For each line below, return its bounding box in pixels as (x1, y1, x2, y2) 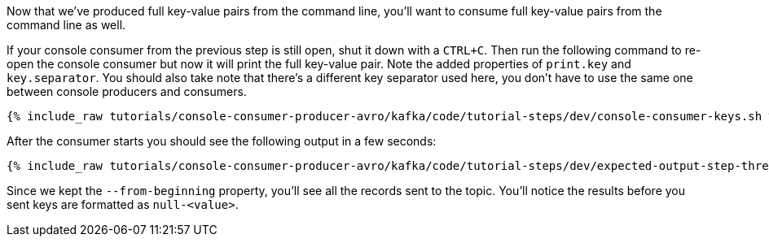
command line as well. (7, 18, 126, 32)
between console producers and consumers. (7, 85, 247, 98)
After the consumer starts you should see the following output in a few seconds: (7, 134, 437, 148)
